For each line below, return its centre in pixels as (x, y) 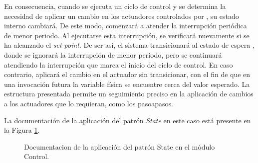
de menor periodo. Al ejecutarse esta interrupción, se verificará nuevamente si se (127, 35)
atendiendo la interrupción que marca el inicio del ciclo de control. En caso (119, 64)
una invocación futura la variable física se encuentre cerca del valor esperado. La (127, 84)
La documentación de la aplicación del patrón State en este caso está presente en (128, 120)
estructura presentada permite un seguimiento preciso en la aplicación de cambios (129, 94)
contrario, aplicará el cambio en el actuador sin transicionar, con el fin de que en (127, 74)
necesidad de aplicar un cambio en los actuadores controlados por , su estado (122, 16)
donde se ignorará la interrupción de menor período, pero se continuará (113, 54)
